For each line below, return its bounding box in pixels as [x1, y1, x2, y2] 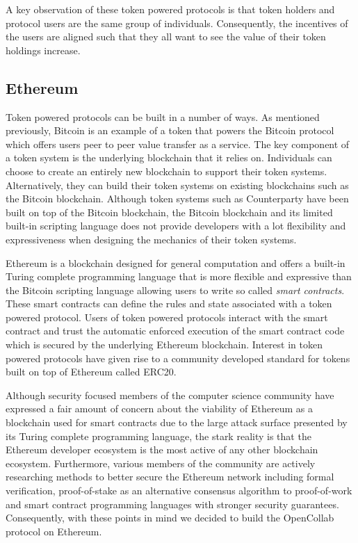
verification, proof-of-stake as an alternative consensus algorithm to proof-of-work [6, 483, 352, 498]
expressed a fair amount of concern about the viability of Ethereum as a [6, 401, 313, 416]
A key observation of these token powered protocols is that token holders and [6, 2, 335, 16]
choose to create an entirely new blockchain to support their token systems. [6, 163, 327, 178]
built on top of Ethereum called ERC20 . [6, 364, 177, 379]
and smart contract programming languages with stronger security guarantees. [6, 496, 339, 511]
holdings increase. [6, 42, 81, 57]
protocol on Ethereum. [6, 524, 102, 538]
